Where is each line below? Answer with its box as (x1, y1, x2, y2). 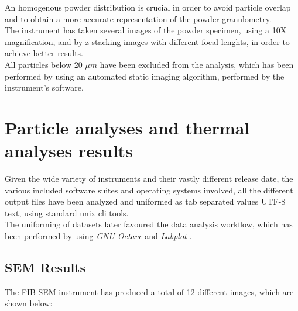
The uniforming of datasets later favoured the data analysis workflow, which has (5, 218, 293, 230)
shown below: (5, 297, 53, 309)
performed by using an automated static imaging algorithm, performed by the (5, 70, 285, 82)
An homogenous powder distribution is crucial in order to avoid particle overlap (5, 1, 291, 13)
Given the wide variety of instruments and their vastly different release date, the (5, 172, 293, 185)
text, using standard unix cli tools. (5, 206, 129, 219)
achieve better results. (5, 47, 83, 59)
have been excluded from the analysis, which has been (100, 58, 294, 70)
